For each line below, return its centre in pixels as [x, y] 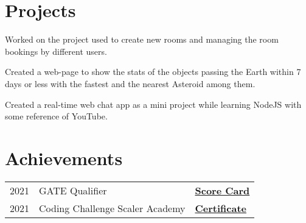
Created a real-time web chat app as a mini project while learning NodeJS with [153, 104]
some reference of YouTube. [56, 116]
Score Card [222, 190]
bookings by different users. [56, 51]
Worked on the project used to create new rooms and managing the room [142, 39]
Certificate [221, 208]
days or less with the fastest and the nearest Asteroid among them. [130, 83]
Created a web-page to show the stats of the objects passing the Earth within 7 [153, 72]
